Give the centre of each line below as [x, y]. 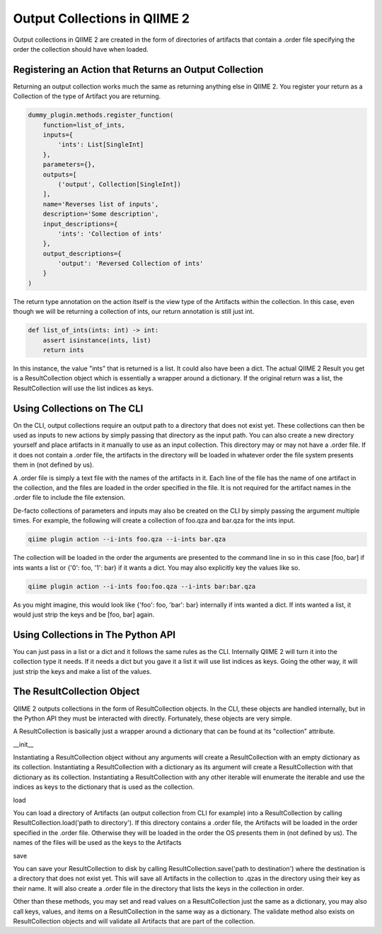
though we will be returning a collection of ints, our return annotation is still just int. [134, 312]
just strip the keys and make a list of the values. [82, 671]
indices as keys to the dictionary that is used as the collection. [104, 787]
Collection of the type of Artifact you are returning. [87, 96]
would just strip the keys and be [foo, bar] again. [84, 614]
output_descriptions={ [82, 253]
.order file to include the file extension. [69, 498]
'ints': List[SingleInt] [101, 145]
